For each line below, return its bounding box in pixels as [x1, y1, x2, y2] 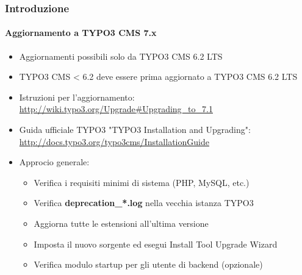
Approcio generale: [19, 155, 90, 168]
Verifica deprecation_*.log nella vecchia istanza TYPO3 [34, 196, 254, 209]
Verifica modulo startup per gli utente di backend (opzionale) [34, 258, 263, 271]
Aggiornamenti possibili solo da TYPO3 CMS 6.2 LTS [19, 49, 223, 62]
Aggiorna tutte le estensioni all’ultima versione [34, 216, 209, 229]
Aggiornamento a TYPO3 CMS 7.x [5, 26, 157, 39]
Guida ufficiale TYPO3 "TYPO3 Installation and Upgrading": [19, 123, 251, 136]
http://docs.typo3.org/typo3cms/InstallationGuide [19, 135, 209, 148]
